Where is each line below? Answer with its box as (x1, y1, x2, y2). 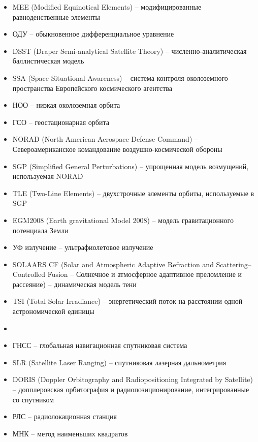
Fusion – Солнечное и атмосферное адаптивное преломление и (47, 269, 242, 279)
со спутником (12, 394, 54, 404)
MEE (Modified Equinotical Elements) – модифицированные (12, 2, 202, 12)
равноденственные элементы (12, 11, 100, 22)
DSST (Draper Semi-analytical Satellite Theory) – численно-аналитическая (12, 45, 247, 56)
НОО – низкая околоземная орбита (12, 100, 120, 110)
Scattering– (216, 259, 251, 269)
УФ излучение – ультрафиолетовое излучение (12, 242, 153, 252)
